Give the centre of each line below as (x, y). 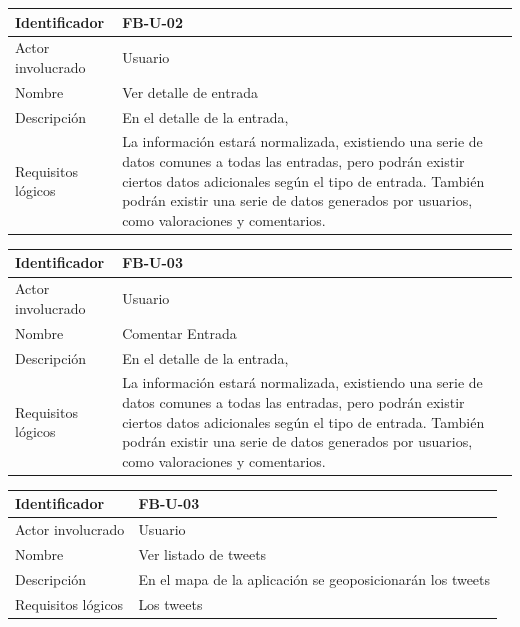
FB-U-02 (152, 21)
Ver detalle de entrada (190, 91)
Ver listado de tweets (202, 554)
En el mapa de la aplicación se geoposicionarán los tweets (314, 578)
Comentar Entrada (179, 332)
